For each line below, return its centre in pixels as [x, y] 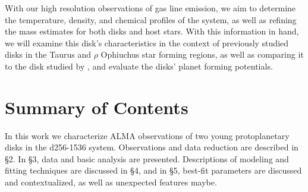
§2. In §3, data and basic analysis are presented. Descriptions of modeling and [147, 158]
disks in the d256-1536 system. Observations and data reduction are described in [152, 147]
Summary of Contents [97, 107]
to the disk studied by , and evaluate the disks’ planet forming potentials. [139, 66]
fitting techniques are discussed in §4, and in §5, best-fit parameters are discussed [153, 170]
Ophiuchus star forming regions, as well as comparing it [202, 54]
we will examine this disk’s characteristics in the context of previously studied [147, 43]
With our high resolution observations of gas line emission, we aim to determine [150, 8]
